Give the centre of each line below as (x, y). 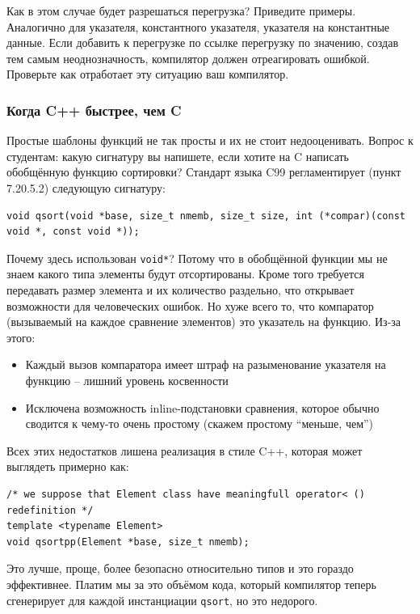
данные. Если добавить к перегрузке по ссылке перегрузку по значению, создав (203, 42)
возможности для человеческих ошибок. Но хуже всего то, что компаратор (190, 305)
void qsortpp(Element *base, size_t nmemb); (128, 542)
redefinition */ (50, 510)
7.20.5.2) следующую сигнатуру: (86, 187)
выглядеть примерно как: (68, 466)
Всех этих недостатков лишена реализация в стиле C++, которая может (185, 450)
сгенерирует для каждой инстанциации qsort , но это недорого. (162, 600)
